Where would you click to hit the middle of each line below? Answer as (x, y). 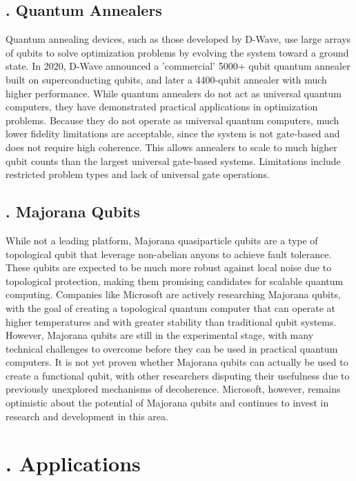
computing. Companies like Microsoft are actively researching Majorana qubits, (173, 294)
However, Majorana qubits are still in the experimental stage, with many (160, 335)
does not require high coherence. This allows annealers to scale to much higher (171, 147)
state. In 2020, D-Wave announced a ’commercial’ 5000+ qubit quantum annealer (178, 66)
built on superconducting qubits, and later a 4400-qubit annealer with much (166, 79)
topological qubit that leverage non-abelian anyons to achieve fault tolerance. (169, 254)
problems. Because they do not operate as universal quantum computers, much (172, 120)
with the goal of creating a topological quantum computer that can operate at (171, 307)
